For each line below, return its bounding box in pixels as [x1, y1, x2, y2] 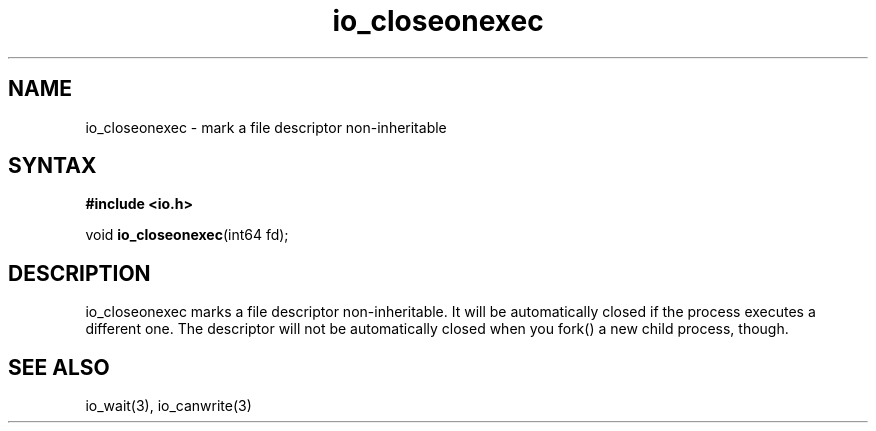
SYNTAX [8, 153, 97, 179]
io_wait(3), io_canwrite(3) [85, 397, 252, 415]
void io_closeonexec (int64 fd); [85, 226, 289, 244]
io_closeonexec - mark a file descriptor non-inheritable [85, 118, 447, 136]
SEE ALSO [8, 354, 110, 380]
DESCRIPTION [8, 260, 151, 286]
